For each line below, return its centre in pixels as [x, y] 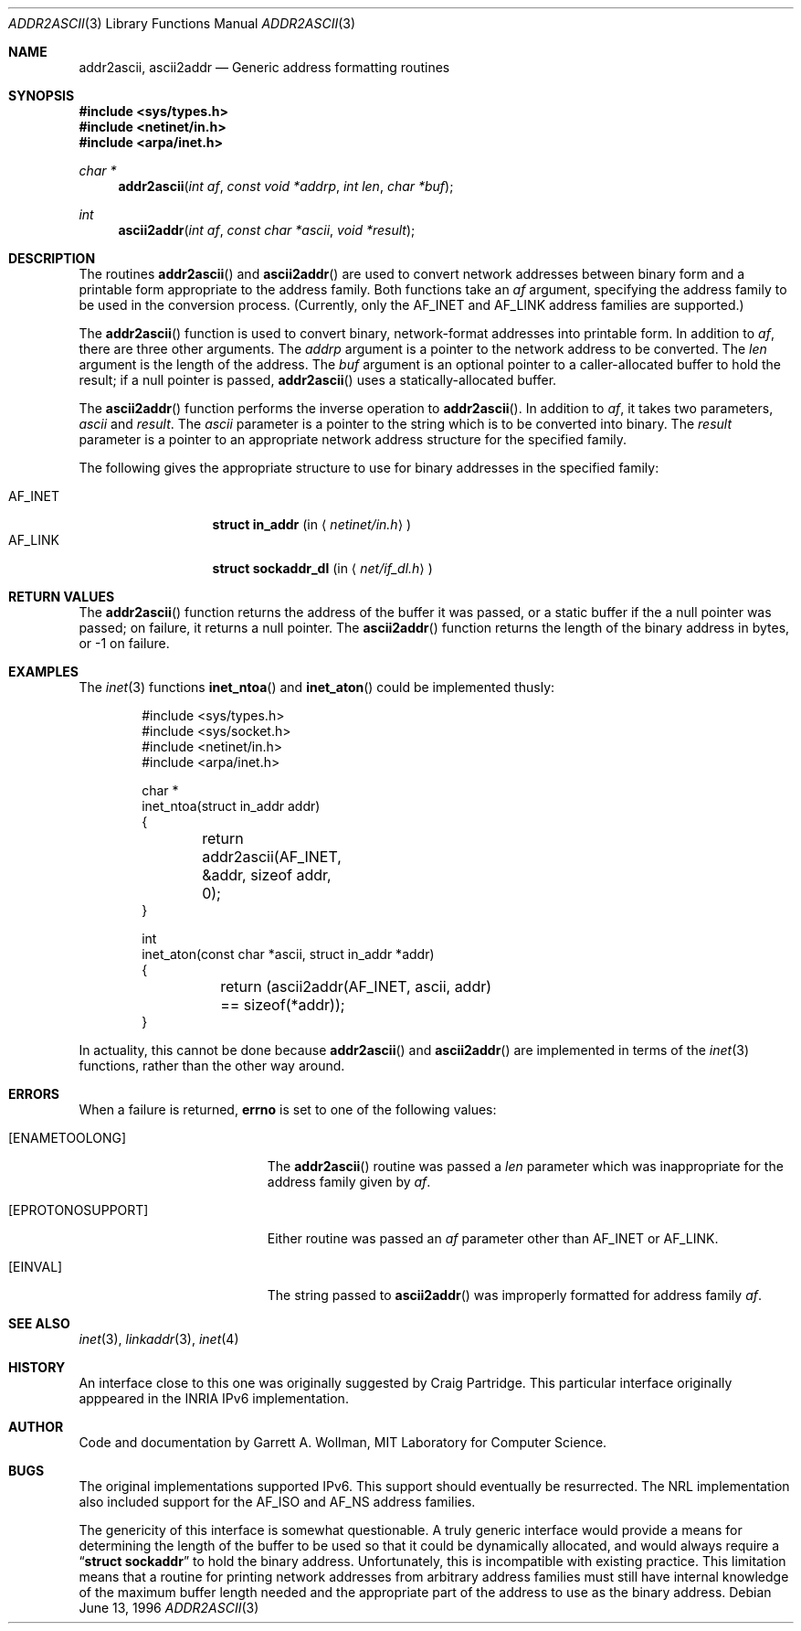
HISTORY [37, 1367]
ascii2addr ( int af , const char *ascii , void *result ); [267, 230]
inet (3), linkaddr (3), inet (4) [159, 1339]
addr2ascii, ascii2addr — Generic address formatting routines [264, 67]
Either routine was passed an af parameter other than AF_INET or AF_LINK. [493, 1238]
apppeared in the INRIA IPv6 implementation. [214, 1398]
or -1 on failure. [124, 643]
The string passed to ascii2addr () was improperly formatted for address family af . [515, 1295]
